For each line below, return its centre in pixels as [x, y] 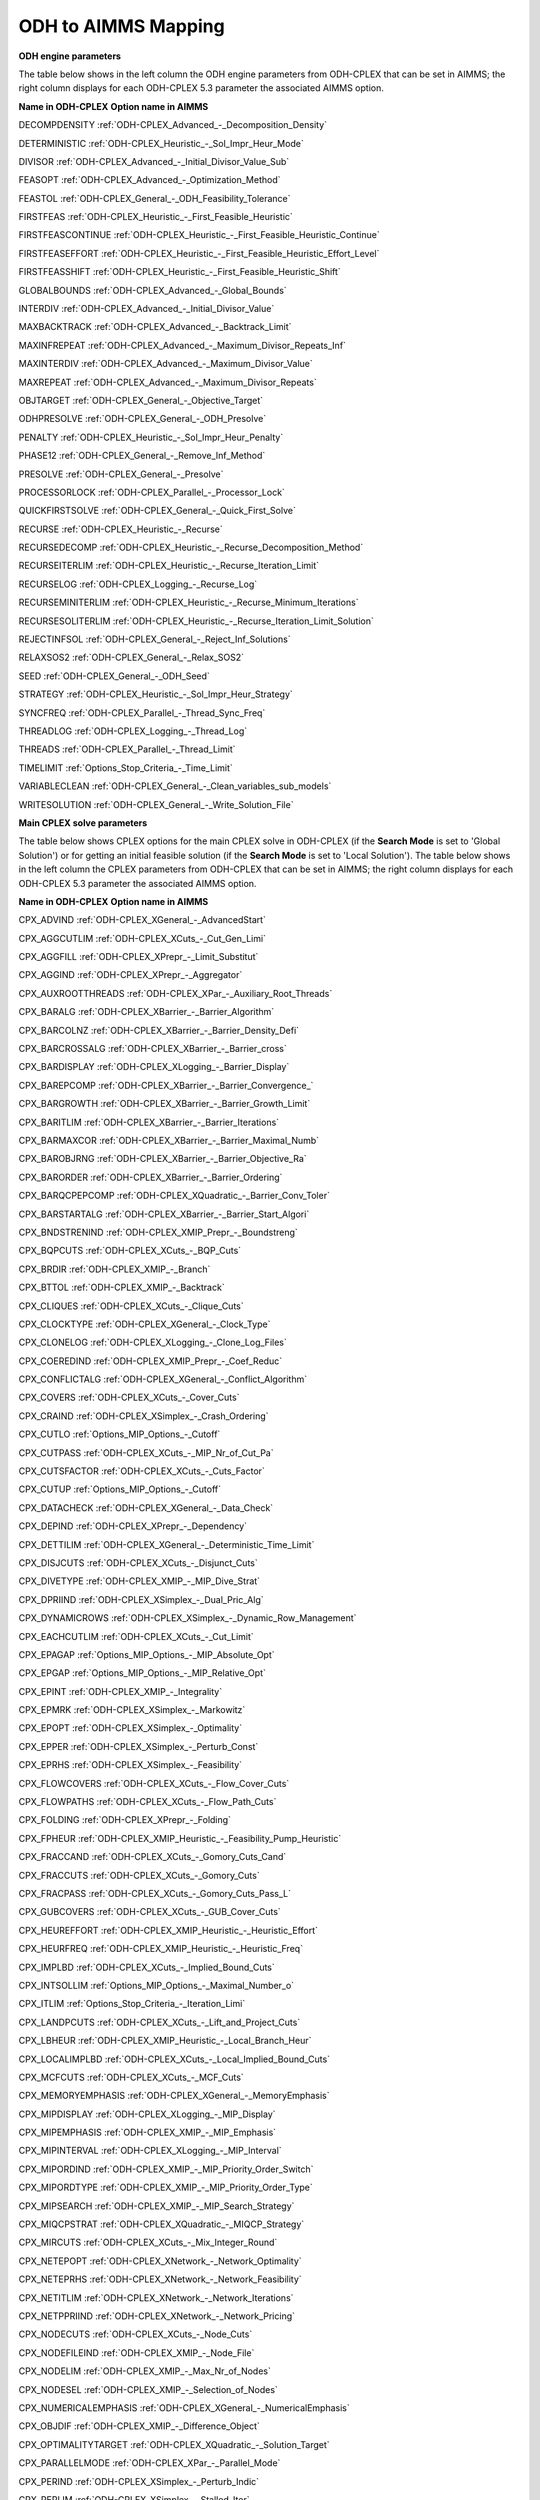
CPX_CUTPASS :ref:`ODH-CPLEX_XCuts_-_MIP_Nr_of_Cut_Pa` [146, 1452]
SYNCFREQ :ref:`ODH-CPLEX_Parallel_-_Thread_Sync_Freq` [142, 712]
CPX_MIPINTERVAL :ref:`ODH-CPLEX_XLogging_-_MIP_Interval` [150, 2151]
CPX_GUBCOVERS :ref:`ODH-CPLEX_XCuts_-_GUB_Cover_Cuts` [150, 1912]
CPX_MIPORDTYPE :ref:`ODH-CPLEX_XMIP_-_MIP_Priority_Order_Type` [166, 2187]
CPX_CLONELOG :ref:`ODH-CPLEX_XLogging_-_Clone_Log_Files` [152, 1342]
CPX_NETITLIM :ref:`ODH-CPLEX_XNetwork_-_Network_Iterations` [156, 2297]
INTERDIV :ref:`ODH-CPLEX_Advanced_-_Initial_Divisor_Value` [146, 309]
